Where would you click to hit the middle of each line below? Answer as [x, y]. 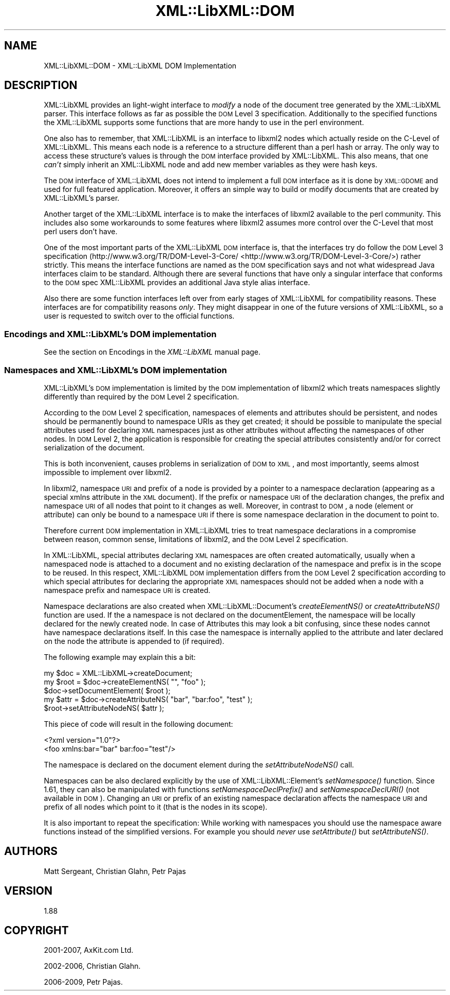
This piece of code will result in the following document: [138, 724]
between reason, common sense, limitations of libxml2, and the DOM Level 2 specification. [196, 539]
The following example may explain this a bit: [120, 657]
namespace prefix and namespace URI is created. [127, 590]
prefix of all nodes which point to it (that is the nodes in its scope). [156, 807]
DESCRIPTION [41, 85]
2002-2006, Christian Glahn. [92, 966]
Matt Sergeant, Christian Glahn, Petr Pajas [115, 871]
